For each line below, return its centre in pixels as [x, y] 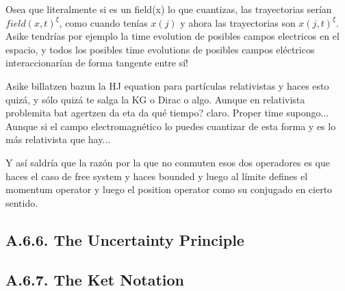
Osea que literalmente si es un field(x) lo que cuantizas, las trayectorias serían [169, 9]
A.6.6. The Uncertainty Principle [125, 239]
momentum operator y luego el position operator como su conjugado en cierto [169, 189]
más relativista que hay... [58, 139]
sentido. [22, 202]
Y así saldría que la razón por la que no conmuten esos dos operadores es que [168, 162]
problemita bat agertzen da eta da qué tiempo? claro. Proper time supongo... [167, 113]
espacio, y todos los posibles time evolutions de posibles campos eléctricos [160, 49]
